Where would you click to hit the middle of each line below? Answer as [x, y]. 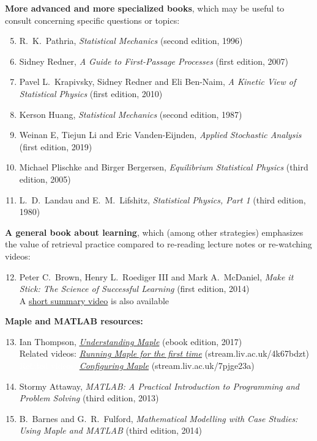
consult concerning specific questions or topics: [92, 20]
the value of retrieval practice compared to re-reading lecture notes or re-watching [158, 244]
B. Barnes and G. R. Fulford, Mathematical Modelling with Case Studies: [158, 418]
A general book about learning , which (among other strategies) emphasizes [154, 232]
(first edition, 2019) [56, 146]
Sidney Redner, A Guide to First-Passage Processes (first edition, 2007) [154, 61]
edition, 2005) [45, 179]
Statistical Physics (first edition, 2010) [91, 93]
